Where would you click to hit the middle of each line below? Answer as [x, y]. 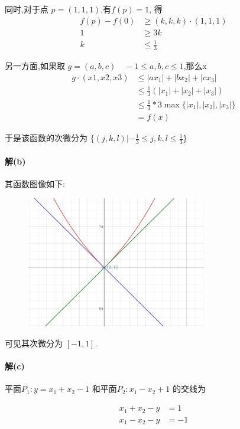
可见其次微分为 [34, 343]
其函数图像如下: [35, 184]
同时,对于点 [27, 9]
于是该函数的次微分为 [46, 138]
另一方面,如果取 [35, 66]
